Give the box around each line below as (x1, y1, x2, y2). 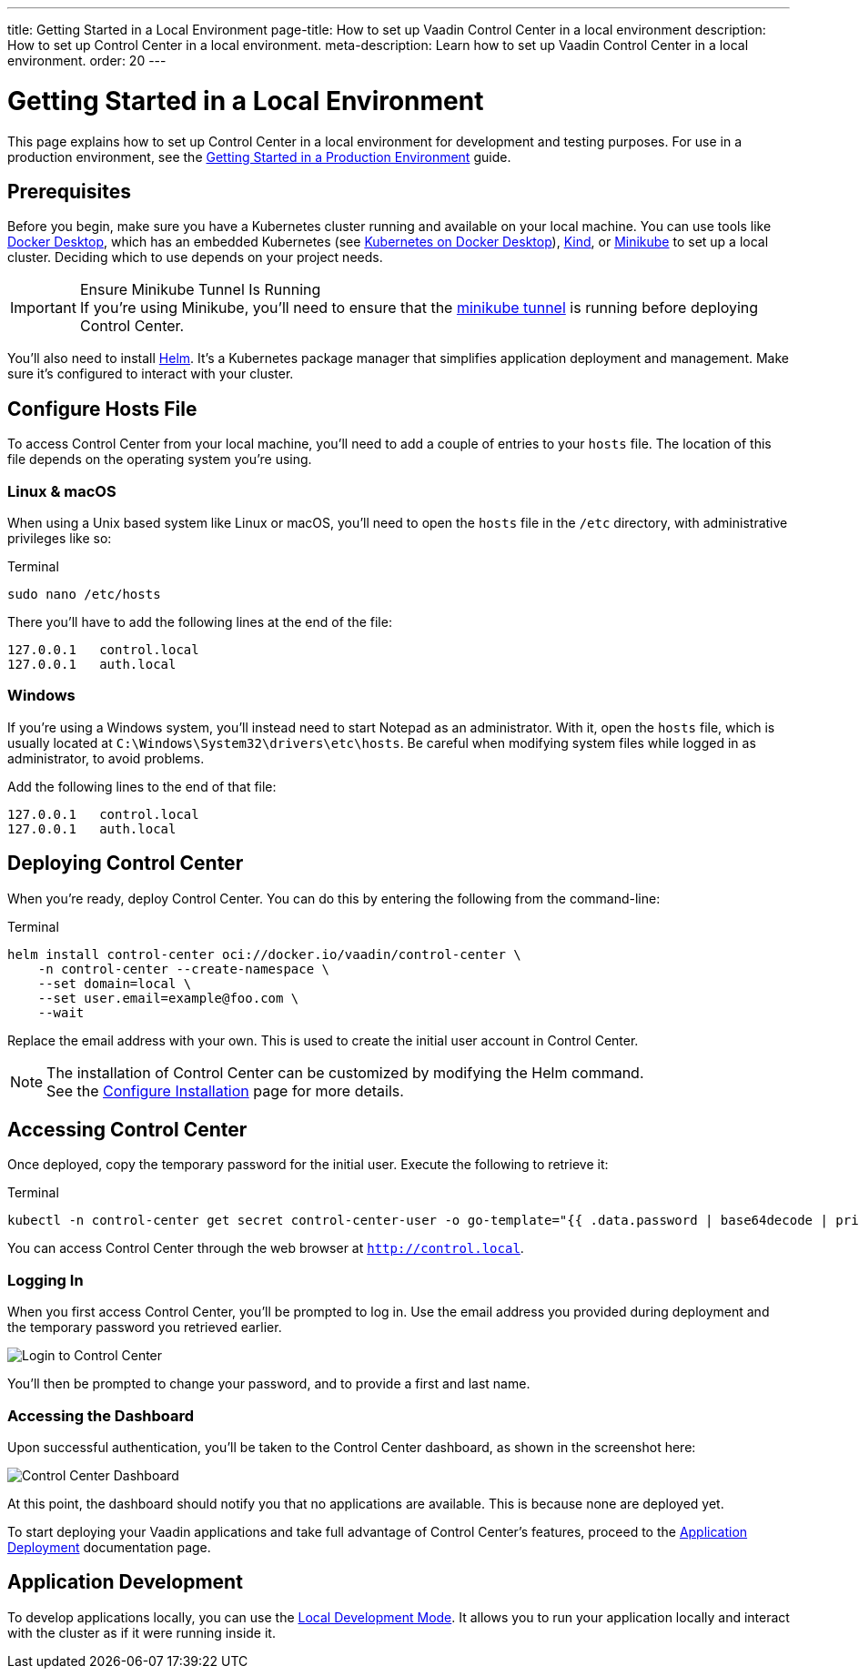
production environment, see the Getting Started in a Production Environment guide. (7, 148, 511, 165)
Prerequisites (7, 179, 131, 203)
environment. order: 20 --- (7, 53, 167, 68)
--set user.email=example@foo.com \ (37, 990, 299, 1005)
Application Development (7, 1570, 243, 1594)
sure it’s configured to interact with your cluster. (7, 366, 294, 382)
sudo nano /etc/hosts (7, 586, 161, 601)
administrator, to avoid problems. (7, 750, 205, 766)
